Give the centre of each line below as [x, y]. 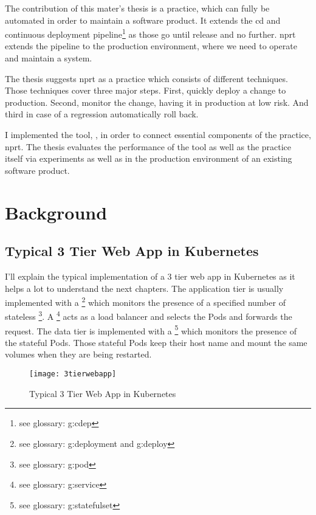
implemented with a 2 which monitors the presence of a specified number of [145, 301]
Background [56, 212]
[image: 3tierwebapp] [73, 374]
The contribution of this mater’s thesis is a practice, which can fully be [137, 8]
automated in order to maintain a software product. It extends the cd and [143, 20]
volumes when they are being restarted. [78, 354]
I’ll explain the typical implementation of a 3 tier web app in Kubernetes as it [150, 276]
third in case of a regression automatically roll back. [102, 114]
